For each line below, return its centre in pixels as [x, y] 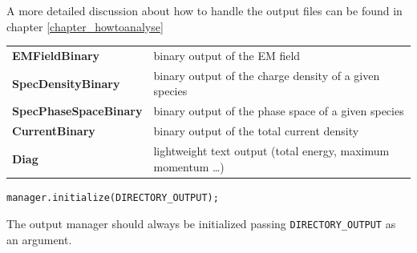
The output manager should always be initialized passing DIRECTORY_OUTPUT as [201, 224]
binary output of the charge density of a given [267, 75]
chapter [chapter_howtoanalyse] [85, 26]
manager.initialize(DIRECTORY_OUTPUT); [113, 197]
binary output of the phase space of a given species [279, 111]
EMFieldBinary [56, 55]
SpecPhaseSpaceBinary [77, 111]
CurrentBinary [54, 131]
